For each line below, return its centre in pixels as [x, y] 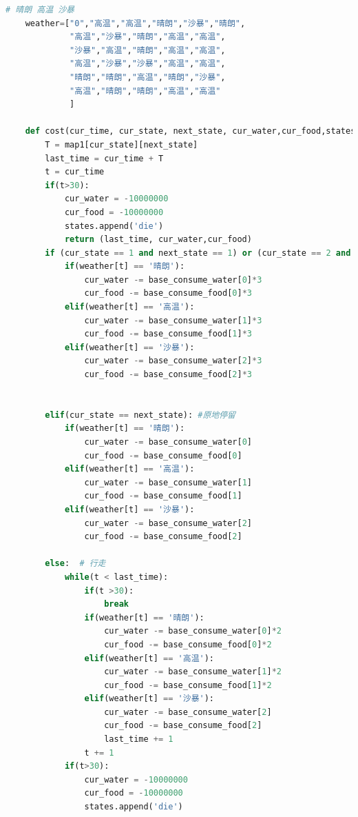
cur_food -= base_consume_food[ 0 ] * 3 [168, 293]
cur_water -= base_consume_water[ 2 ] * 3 [173, 361]
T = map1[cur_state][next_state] [122, 144]
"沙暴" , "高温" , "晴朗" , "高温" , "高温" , [148, 50]
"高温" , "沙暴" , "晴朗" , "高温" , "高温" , [148, 37]
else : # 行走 [75, 564]
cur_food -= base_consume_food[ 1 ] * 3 [168, 334]
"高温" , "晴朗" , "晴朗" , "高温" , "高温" [145, 91]
